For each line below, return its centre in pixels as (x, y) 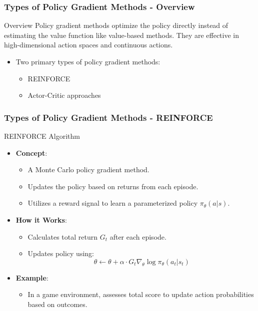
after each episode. (138, 236)
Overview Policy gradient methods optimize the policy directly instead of (116, 25)
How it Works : (41, 219)
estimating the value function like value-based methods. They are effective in (122, 35)
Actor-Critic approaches (64, 95)
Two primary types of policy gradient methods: (88, 61)
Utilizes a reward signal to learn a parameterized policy (113, 203)
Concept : (31, 153)
